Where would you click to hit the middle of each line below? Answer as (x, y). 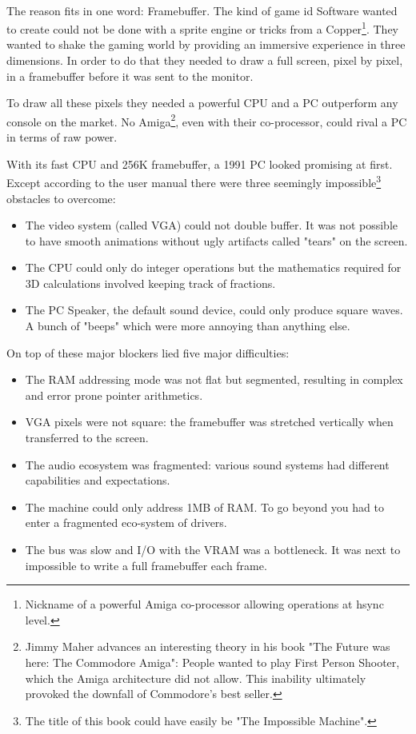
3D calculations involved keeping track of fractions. (150, 283)
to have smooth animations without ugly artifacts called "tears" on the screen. (216, 240)
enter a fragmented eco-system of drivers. (126, 523)
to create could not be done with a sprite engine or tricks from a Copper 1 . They (202, 28)
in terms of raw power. (62, 137)
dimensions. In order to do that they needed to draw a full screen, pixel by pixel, (205, 60)
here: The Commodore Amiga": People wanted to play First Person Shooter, (212, 662)
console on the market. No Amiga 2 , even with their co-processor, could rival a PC (207, 120)
